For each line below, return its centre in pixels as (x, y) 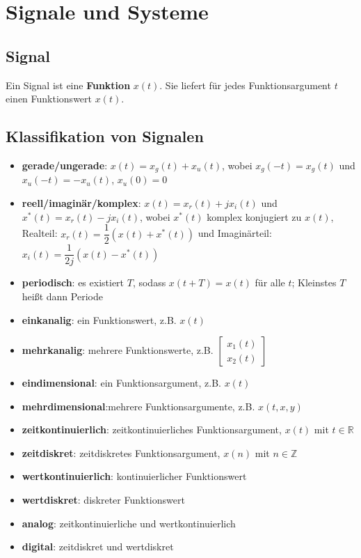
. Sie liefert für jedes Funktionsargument (245, 85)
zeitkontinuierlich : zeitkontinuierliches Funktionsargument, (152, 429)
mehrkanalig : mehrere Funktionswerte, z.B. (118, 350)
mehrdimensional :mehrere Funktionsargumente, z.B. (138, 406)
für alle (270, 282)
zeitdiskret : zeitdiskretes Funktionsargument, (121, 452)
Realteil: (40, 233)
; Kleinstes (314, 282)
